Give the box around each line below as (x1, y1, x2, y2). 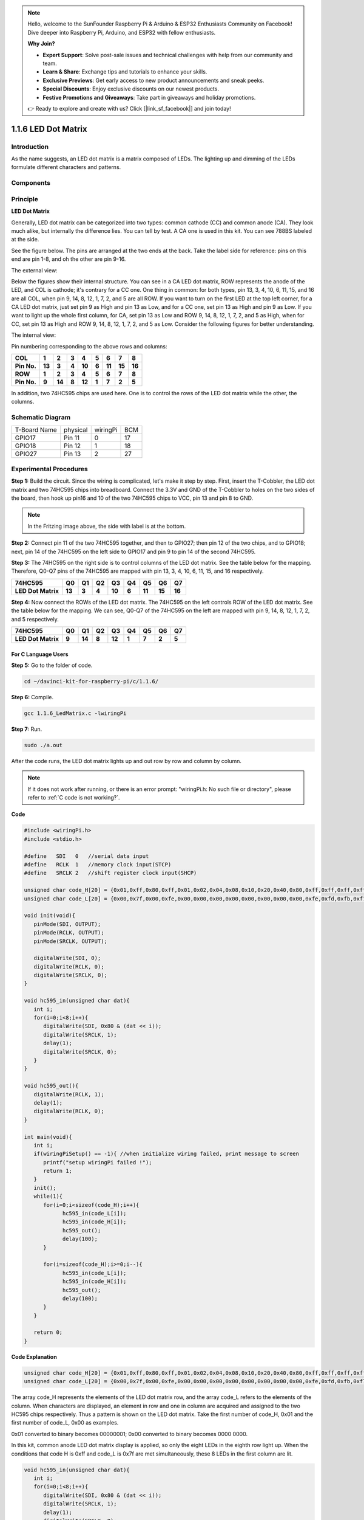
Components (11, 179, 51, 187)
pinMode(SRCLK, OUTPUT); (33, 938, 107, 945)
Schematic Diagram (11, 413, 71, 422)
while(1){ (33, 1193, 63, 1200)
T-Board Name (15, 426, 57, 434)
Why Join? (27, 40, 55, 47)
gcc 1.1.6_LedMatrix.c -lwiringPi (24, 710, 127, 717)
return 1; (43, 1167, 73, 1175)
